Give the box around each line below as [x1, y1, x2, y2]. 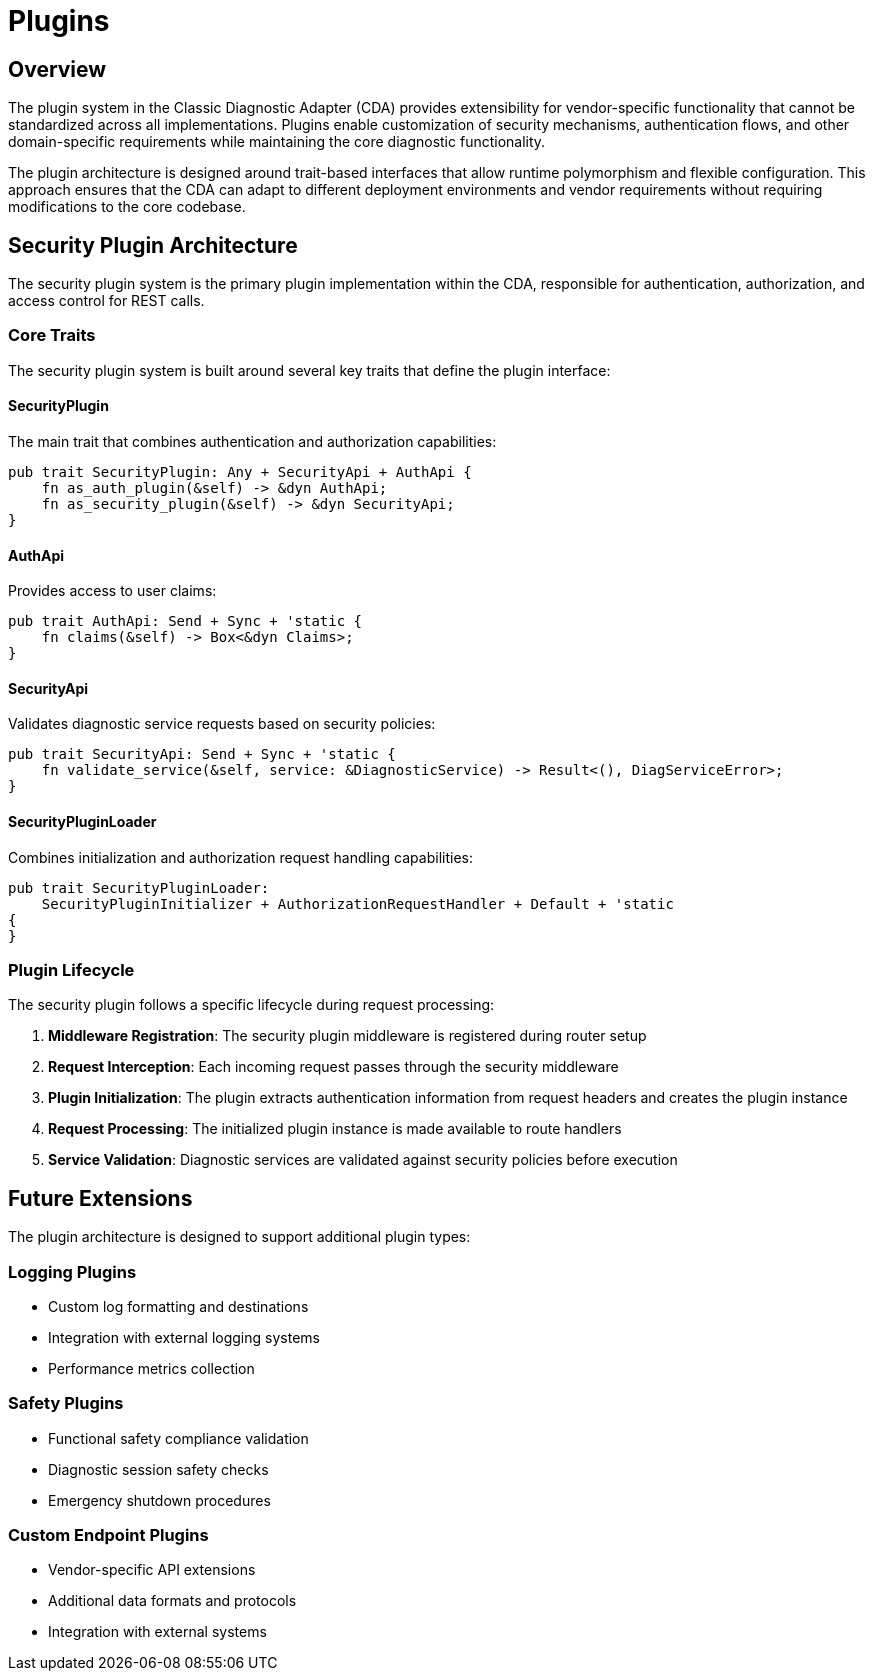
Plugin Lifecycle [8, 960, 135, 981]
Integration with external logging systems [48, 1328, 320, 1346]
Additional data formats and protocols [48, 1592, 297, 1610]
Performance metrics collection [48, 1359, 255, 1377]
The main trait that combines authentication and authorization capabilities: [8, 432, 497, 450]
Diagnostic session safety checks [48, 1460, 269, 1478]
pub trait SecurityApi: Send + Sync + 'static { [8, 746, 396, 763]
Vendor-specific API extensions [48, 1561, 256, 1579]
